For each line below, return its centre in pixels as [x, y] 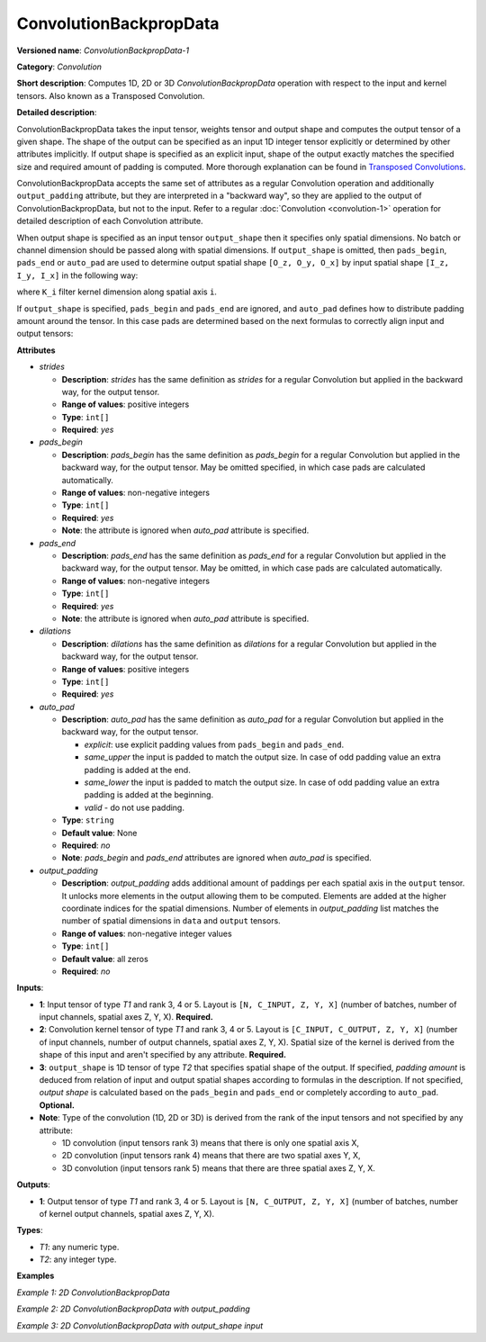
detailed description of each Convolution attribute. [110, 221]
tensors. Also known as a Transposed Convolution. [111, 95]
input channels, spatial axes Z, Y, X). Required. [126, 1017]
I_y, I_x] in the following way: [77, 275]
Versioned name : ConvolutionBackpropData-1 [103, 50]
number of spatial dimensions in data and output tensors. [171, 921]
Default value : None [99, 833]
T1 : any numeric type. [79, 1247]
